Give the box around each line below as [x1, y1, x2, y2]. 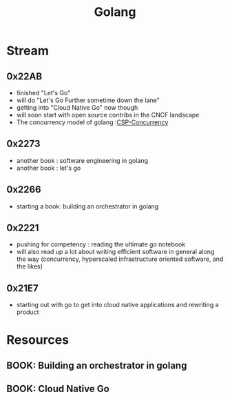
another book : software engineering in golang [16, 156, 149, 164]
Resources [6, 332, 70, 348]
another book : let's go [16, 164, 81, 172]
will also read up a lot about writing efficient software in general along [16, 248, 215, 256]
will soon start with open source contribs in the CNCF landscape [16, 111, 200, 119]
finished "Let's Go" [16, 89, 71, 97]
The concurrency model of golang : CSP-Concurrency [16, 118, 169, 126]
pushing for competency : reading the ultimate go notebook [16, 240, 186, 249]
